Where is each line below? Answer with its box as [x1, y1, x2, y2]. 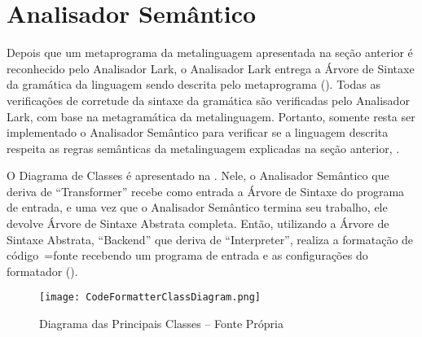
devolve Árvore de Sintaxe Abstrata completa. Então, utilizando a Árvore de [7, 215, 389, 232]
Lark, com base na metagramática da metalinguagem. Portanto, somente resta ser [7, 107, 415, 125]
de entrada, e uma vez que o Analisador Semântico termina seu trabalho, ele [7, 199, 388, 216]
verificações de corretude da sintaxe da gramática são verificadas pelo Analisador [7, 91, 410, 108]
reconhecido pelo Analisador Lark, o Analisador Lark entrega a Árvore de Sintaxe [7, 59, 415, 77]
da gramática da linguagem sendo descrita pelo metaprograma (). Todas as [7, 76, 380, 93]
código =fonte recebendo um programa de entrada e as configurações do [7, 247, 368, 264]
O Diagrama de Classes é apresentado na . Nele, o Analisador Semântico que [7, 167, 389, 184]
